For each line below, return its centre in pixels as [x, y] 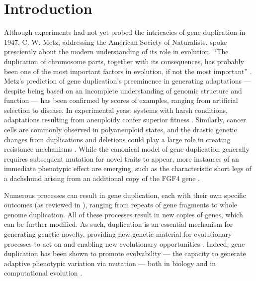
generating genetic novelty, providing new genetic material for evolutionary [118, 234]
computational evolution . [43, 273]
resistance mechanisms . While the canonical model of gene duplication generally [127, 149]
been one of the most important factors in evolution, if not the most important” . [128, 71]
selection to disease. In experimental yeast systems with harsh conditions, [116, 110]
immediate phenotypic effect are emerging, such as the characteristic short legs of [128, 168]
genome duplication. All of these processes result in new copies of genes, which [124, 214]
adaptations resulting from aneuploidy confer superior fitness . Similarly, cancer [125, 120]
